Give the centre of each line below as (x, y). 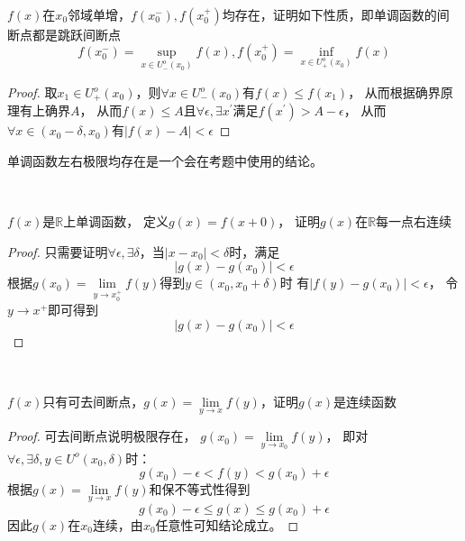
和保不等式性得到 (200, 489)
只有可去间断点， (93, 402)
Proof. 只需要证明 (58, 251)
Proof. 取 (32, 92)
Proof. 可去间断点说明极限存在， (102, 436)
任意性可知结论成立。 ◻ (227, 524)
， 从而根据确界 (394, 92)
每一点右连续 (414, 221)
